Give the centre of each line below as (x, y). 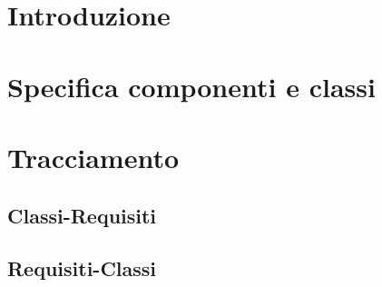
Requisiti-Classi (82, 268)
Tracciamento (93, 157)
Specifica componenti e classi (191, 86)
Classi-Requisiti (82, 215)
